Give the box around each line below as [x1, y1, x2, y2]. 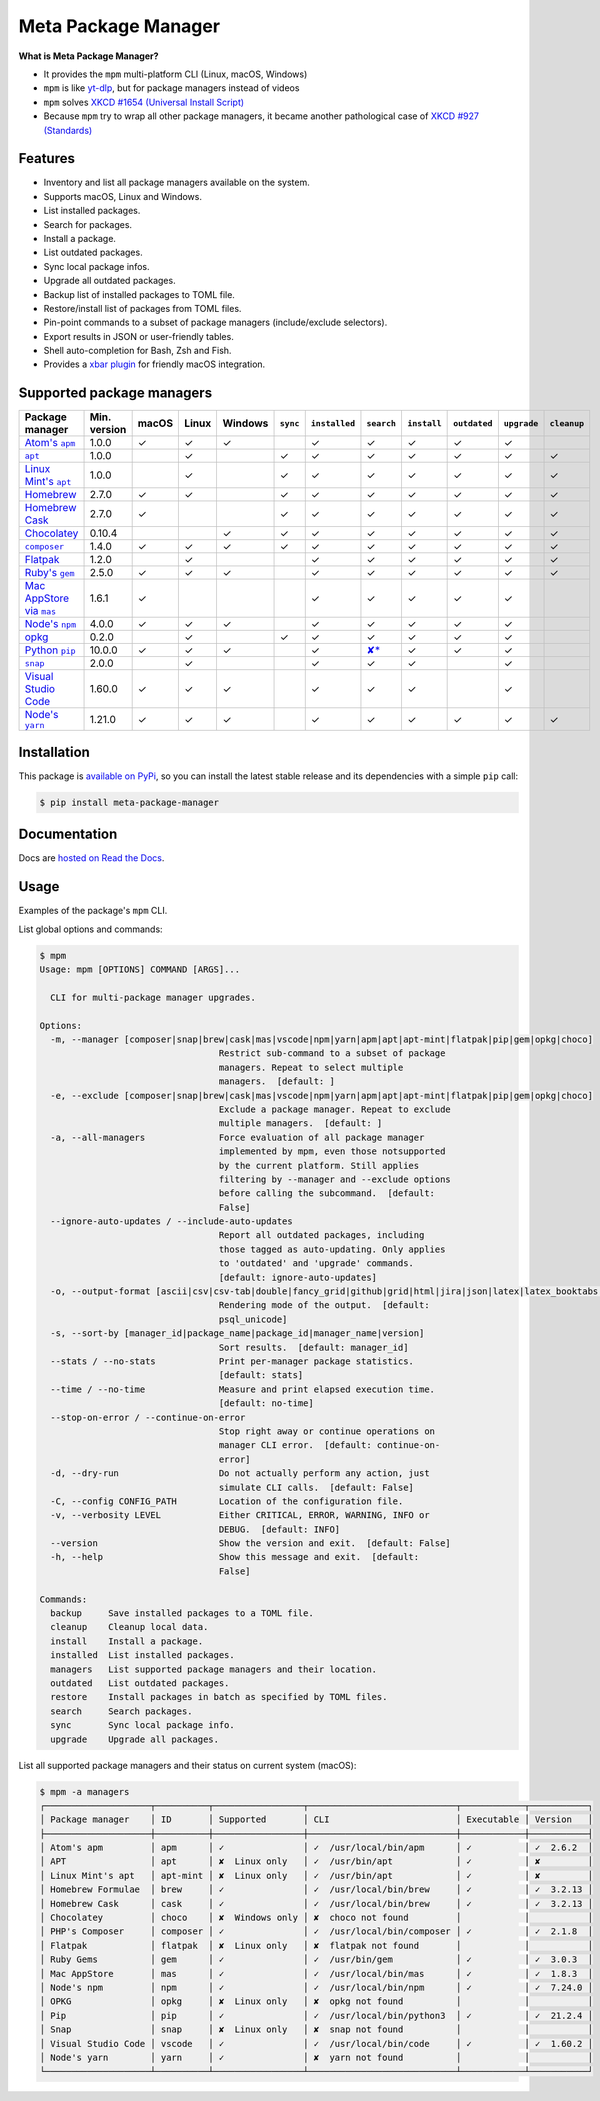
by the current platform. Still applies [218, 1160, 420, 1171]
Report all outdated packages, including [218, 1230, 425, 1241]
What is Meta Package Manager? [18, 50, 159, 62]
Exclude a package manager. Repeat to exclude [218, 1103, 452, 1115]
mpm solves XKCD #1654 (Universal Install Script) [43, 96, 245, 108]
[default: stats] [218, 1370, 304, 1381]
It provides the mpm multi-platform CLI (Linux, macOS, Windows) [43, 68, 308, 80]
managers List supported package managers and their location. [50, 1663, 378, 1675]
